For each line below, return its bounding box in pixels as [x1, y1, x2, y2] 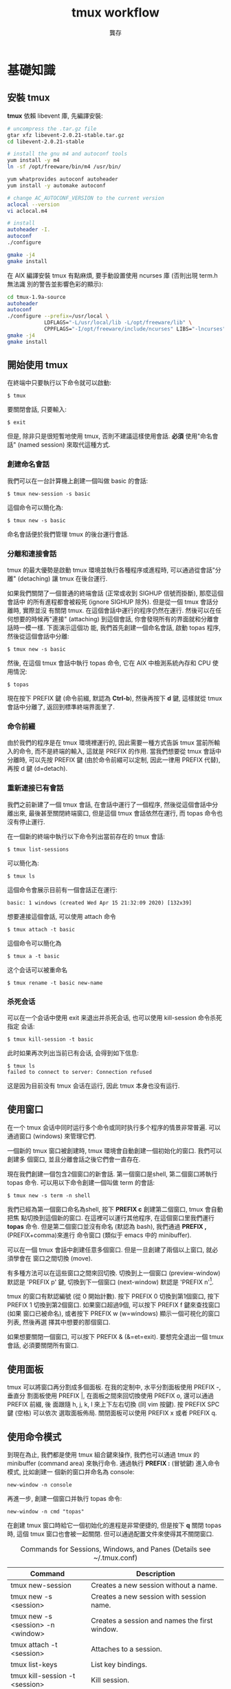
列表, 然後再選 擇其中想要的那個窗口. [7, 1318, 111, 1327]
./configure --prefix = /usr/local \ [7, 313, 109, 320]
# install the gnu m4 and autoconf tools [7, 150, 128, 158]
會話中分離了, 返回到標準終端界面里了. [7, 703, 115, 711]
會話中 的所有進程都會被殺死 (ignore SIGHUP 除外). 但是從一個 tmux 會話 [7, 598, 213, 606]
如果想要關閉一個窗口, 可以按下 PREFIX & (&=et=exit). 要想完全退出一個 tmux [7, 1333, 224, 1341]
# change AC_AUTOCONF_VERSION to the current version [7, 194, 165, 201]
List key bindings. [90, 1660, 148, 1670]
